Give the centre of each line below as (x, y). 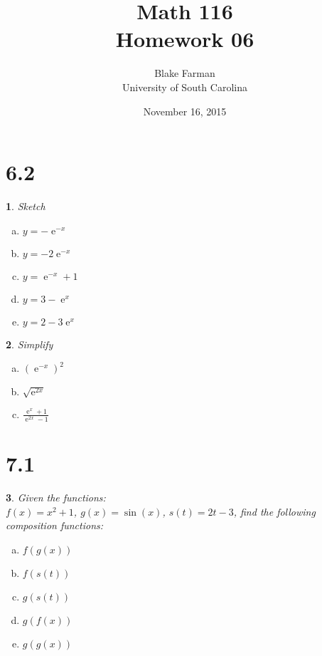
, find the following (274, 511)
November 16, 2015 (185, 111)
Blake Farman (185, 73)
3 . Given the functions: (56, 498)
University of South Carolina (185, 87)
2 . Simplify (29, 344)
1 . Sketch (26, 206)
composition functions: (55, 525)
